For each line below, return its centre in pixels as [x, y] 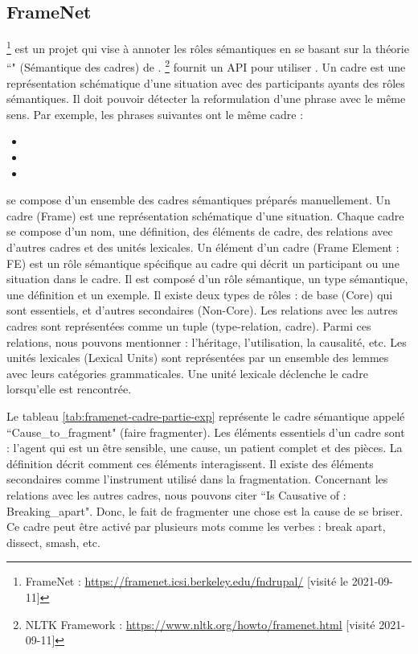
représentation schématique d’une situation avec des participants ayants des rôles [206, 82]
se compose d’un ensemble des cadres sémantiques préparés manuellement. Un [199, 200]
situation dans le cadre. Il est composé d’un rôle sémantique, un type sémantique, [207, 279]
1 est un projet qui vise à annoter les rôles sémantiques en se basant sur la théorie [208, 47]
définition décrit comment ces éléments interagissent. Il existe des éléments [190, 463]
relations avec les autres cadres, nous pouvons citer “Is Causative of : [176, 494]
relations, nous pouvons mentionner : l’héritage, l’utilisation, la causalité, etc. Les [207, 341]
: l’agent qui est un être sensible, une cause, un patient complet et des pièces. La [205, 448]
